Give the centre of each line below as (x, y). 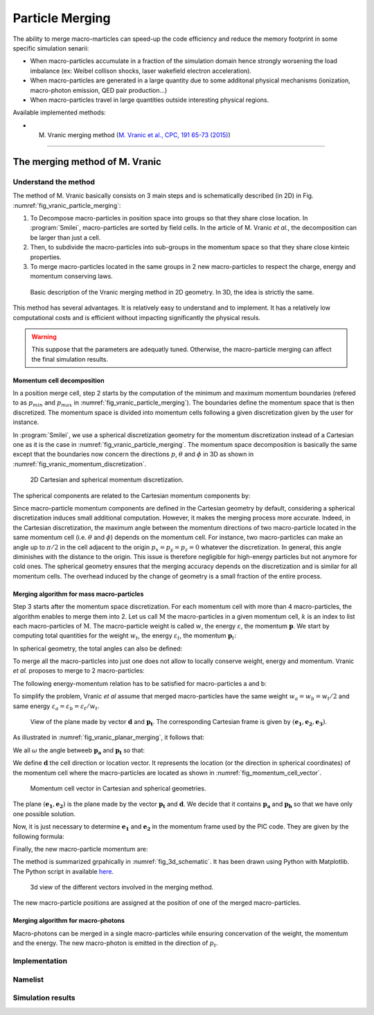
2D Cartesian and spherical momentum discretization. (107, 480)
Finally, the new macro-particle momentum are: (80, 849)
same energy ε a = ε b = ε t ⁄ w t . (56, 707)
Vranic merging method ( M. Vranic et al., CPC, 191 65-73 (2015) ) (139, 135)
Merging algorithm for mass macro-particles (78, 594)
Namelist (28, 979)
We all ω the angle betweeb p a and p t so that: (79, 751)
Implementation (40, 961)
